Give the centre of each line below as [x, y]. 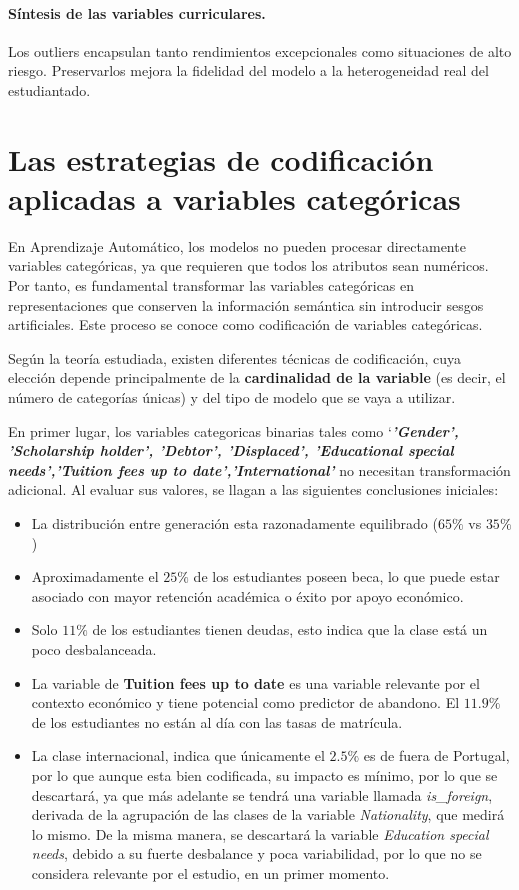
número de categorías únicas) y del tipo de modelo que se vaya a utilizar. [232, 397]
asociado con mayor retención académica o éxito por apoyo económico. [247, 595]
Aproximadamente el [95, 576]
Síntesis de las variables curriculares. [137, 12]
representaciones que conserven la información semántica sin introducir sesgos [246, 304]
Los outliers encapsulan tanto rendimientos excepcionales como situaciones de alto [260, 50]
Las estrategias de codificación [221, 158]
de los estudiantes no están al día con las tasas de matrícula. [217, 721]
